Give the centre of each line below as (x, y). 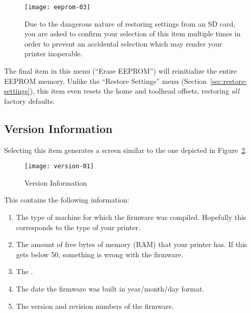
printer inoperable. (54, 53)
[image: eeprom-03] (57, 7)
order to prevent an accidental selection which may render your (123, 43)
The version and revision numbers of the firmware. (95, 306)
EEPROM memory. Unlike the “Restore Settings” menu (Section (106, 81)
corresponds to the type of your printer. (78, 227)
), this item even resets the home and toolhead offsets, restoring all (134, 91)
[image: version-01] (59, 166)
